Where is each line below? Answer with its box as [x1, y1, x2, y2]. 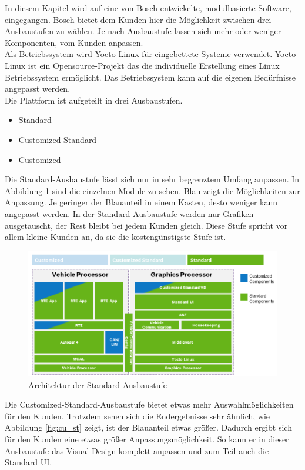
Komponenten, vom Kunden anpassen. [5, 36, 143, 48]
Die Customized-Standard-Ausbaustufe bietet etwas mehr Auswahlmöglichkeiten [5, 398, 294, 411]
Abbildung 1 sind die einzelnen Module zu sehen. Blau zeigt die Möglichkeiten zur [5, 184, 300, 196]
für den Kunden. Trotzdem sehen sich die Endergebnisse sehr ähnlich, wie [5, 409, 270, 422]
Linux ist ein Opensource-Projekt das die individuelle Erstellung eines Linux [5, 59, 280, 71]
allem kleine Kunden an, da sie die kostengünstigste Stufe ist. [5, 231, 226, 243]
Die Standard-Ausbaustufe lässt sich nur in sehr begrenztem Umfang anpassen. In [5, 173, 300, 185]
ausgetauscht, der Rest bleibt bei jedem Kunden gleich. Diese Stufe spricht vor [5, 219, 288, 231]
